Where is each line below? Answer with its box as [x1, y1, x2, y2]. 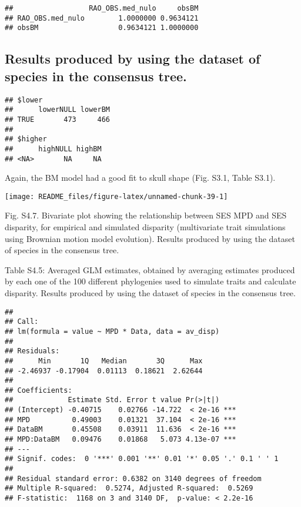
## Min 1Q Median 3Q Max [5, 356, 203, 365]
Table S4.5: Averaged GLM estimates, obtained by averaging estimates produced [5, 263, 295, 276]
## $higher [5, 135, 47, 144]
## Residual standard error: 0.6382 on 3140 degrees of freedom [5, 474, 262, 483]
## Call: [5, 317, 39, 326]
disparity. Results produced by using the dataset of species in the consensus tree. [5, 286, 296, 299]
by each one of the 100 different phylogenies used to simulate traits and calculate [5, 275, 296, 287]
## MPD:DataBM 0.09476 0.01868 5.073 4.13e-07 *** [5, 435, 236, 444]
